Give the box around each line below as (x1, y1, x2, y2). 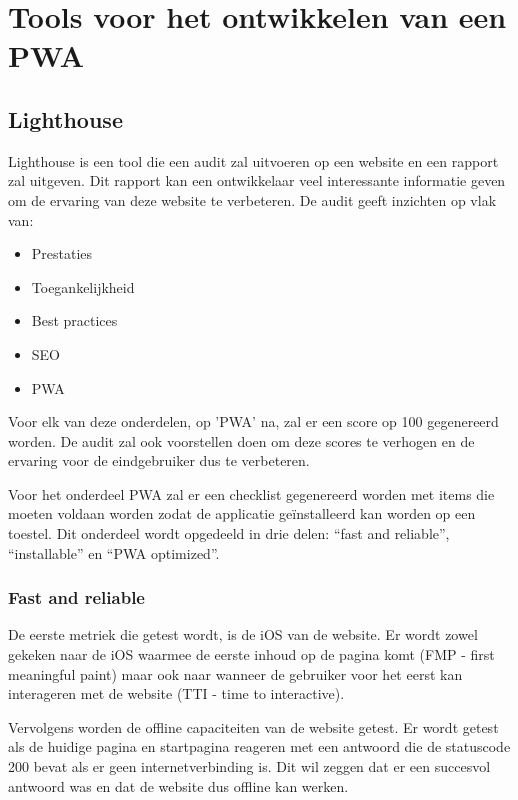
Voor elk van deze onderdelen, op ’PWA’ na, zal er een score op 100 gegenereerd (8, 411, 499, 432)
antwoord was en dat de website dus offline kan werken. (8, 775, 349, 796)
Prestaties (31, 243, 93, 264)
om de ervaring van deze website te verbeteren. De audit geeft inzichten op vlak (8, 189, 497, 210)
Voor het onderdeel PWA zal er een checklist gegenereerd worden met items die (8, 483, 495, 504)
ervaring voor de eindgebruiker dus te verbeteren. (8, 450, 310, 471)
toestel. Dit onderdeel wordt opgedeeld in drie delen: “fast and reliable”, (8, 523, 450, 544)
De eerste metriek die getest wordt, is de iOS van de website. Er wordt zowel (8, 624, 478, 645)
